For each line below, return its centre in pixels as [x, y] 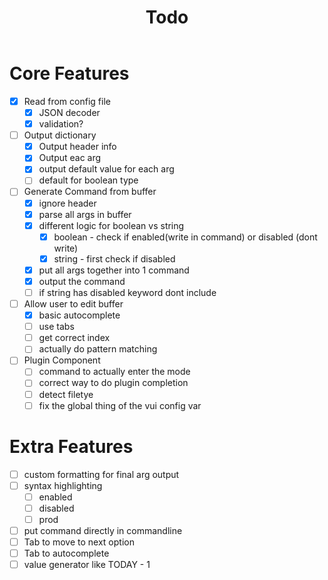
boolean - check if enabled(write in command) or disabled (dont [185, 237]
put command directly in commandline [103, 530]
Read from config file [67, 101]
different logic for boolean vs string [111, 225]
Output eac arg [70, 158]
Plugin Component [62, 360]
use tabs [56, 327]
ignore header [67, 203]
